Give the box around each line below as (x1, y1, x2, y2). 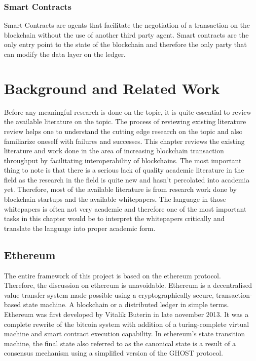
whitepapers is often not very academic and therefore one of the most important (4, 203, 247, 214)
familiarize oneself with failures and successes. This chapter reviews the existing (4, 135, 245, 146)
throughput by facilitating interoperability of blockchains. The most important (4, 155, 242, 165)
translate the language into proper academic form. (4, 223, 156, 233)
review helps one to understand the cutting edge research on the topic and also (4, 126, 243, 136)
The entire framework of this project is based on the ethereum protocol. (4, 270, 221, 280)
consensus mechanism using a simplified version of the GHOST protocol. (4, 348, 223, 358)
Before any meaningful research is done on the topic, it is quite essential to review (4, 106, 252, 117)
